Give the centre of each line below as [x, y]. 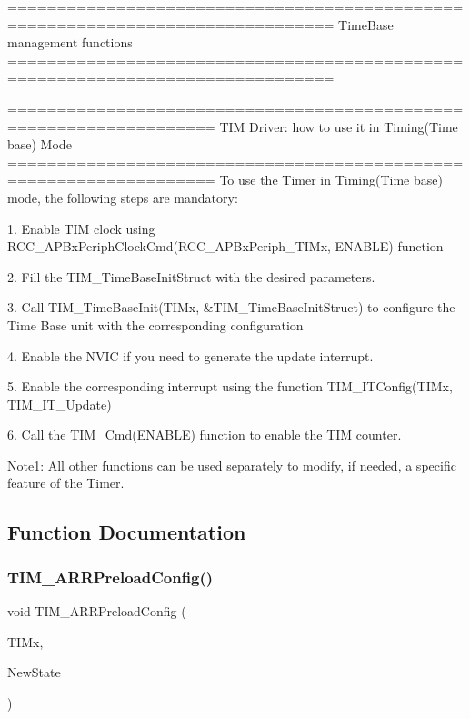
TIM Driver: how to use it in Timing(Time [339, 126]
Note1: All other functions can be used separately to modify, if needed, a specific [232, 465]
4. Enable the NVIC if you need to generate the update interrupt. [190, 355]
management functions [70, 42]
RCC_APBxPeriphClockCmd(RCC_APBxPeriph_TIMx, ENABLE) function [225, 246]
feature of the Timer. [66, 483]
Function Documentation [127, 532]
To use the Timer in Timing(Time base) [331, 180]
